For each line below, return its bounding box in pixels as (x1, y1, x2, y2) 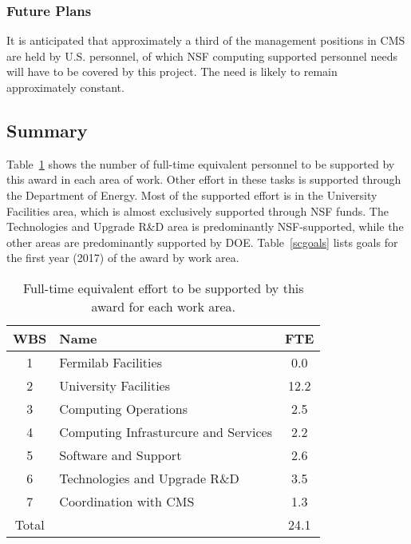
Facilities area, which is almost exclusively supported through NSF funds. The (6, 202, 389, 219)
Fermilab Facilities (59, 352, 162, 371)
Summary (6, 117, 88, 142)
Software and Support (59, 445, 182, 464)
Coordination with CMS (59, 491, 195, 510)
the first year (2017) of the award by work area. (6, 249, 239, 266)
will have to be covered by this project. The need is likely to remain (6, 63, 338, 80)
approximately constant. (6, 79, 124, 95)
